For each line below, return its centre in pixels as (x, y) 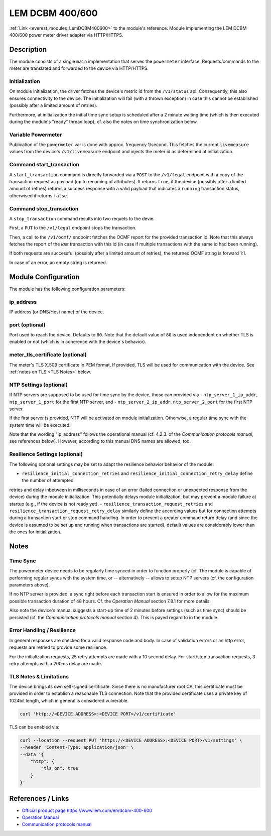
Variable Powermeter (36, 135)
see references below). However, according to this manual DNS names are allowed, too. (100, 441)
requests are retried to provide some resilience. (58, 647)
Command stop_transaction (44, 208)
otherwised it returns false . (39, 195)
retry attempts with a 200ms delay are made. (56, 663)
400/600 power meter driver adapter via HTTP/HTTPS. (66, 35)
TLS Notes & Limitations (39, 676)
